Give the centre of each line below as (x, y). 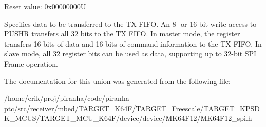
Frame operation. (31, 63)
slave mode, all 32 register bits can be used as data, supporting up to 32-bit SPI (130, 54)
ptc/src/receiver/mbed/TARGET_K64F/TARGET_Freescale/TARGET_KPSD (132, 108)
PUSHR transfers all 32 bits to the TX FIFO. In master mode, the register (122, 34)
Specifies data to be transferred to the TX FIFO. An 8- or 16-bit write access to (130, 23)
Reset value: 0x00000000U (45, 6)
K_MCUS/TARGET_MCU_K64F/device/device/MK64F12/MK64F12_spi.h (128, 118)
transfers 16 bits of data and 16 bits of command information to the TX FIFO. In (133, 43)
